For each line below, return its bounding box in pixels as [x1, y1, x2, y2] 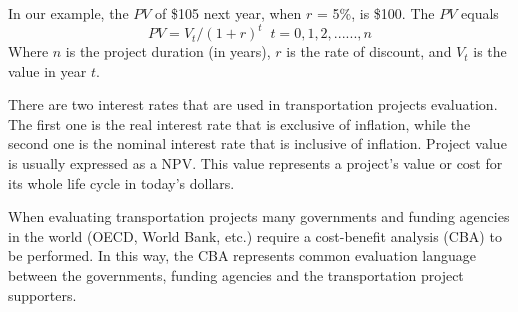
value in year [8, 60, 87, 81]
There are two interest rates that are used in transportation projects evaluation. [8, 94, 498, 115]
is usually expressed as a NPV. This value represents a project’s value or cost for [8, 153, 503, 174]
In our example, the [8, 3, 129, 23]
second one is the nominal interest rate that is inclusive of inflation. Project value [8, 133, 507, 154]
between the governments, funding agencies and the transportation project [8, 265, 464, 286]
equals [461, 3, 499, 23]
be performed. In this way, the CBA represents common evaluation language [8, 245, 477, 266]
